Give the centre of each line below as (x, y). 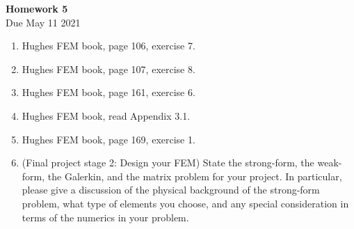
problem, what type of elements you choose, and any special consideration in (185, 203)
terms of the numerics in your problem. (105, 217)
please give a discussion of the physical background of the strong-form (171, 190)
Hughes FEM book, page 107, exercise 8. (108, 69)
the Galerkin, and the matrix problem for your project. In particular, (195, 176)
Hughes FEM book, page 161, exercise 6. (108, 92)
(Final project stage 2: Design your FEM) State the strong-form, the (168, 163)
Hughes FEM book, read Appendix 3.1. (106, 115)
